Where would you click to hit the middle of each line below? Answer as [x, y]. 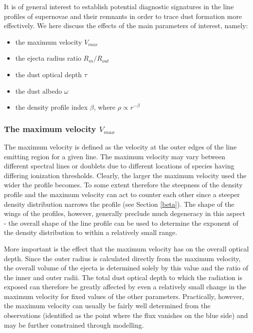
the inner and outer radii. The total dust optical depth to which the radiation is [123, 277]
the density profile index [52, 107]
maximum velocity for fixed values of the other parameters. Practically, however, [124, 296]
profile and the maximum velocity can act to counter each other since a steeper [122, 194]
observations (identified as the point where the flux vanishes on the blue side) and [126, 315]
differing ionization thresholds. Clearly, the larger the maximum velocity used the [125, 175]
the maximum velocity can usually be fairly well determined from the [107, 306]
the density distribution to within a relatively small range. [91, 232]
